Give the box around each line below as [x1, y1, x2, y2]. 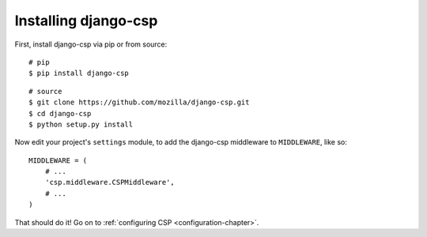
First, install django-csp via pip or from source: [14, 39, 168, 49]
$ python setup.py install [28, 119, 134, 129]
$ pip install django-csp [28, 69, 130, 78]
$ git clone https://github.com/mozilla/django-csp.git [28, 98, 250, 107]
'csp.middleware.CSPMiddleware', [44, 178, 176, 187]
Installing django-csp [14, 12, 158, 29]
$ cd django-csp [28, 109, 92, 118]
